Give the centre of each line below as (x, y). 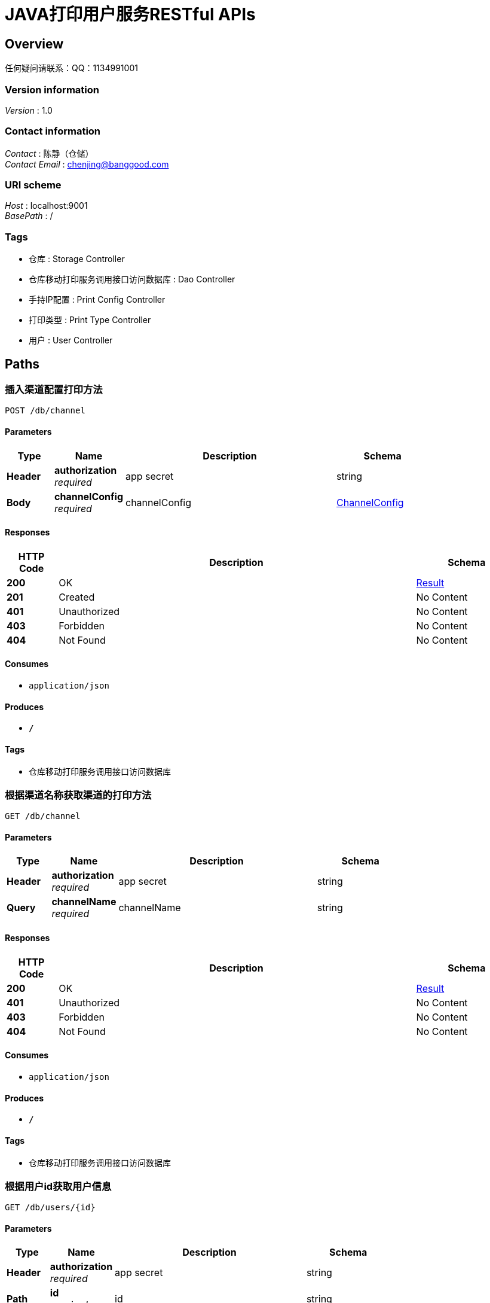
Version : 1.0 (29, 110)
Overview (34, 44)
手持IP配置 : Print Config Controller (97, 300)
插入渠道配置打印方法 (54, 390)
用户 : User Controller (71, 340)
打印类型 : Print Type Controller (90, 320)
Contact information (53, 131)
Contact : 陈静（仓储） (49, 153)
